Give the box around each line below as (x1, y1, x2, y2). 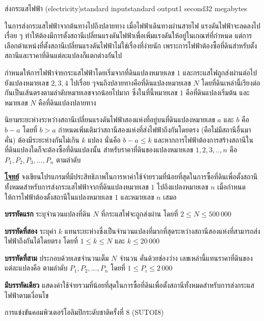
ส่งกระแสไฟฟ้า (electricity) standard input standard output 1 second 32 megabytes (5, 3, 247, 13)
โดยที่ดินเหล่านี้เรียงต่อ (201, 77, 260, 88)
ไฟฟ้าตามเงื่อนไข (5, 289, 49, 300)
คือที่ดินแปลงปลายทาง (38, 97, 96, 108)
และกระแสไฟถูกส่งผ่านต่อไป (182, 67, 257, 77)
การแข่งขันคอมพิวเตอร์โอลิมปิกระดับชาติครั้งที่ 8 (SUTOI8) (5, 307, 164, 317)
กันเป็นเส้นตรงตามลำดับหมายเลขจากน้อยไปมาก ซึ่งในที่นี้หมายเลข (5, 87, 178, 98)
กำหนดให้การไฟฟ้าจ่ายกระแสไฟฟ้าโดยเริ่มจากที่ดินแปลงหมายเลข (5, 67, 175, 77)
